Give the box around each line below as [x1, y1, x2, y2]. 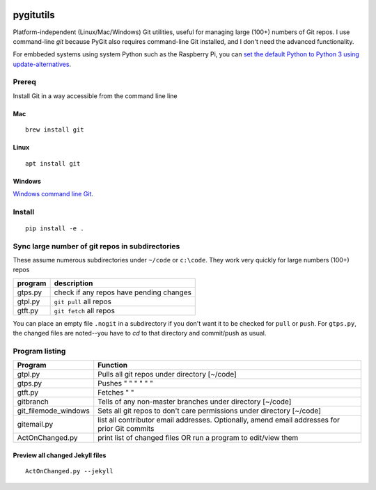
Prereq [13, 77, 36, 87]
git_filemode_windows [17, 406, 91, 416]
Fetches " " [97, 388, 135, 397]
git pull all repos [54, 297, 111, 306]
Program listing [13, 347, 66, 356]
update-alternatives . [13, 60, 72, 68]
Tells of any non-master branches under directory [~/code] [97, 397, 292, 406]
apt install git [25, 159, 81, 167]
